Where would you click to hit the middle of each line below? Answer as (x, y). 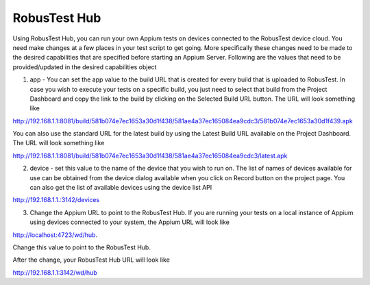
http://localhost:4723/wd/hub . (55, 235)
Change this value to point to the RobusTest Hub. (82, 247)
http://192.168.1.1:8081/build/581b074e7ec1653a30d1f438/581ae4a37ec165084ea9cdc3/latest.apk (150, 156)
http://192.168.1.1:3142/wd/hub (55, 272)
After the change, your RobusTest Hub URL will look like (91, 260)
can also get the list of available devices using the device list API (121, 188)
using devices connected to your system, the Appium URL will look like (129, 222)
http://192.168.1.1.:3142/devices (56, 200)
